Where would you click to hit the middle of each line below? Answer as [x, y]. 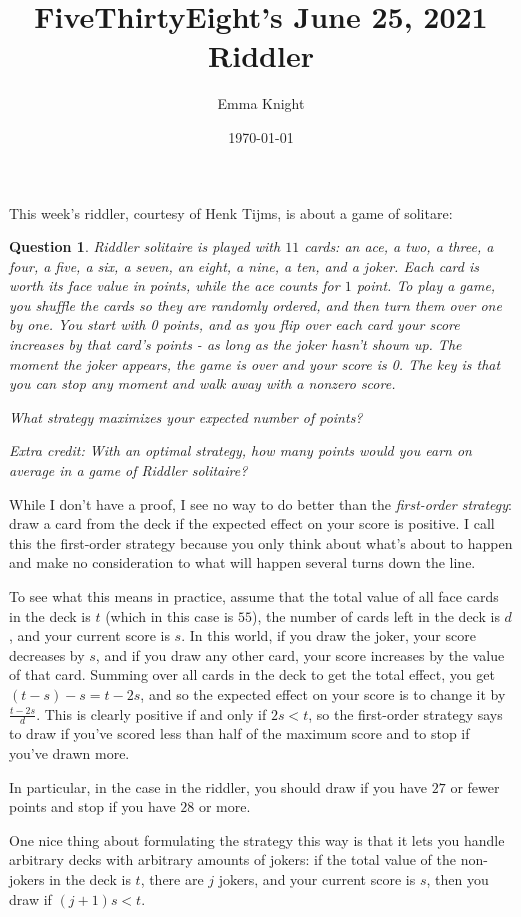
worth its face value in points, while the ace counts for [174, 285]
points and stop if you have [92, 806]
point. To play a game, [426, 285]
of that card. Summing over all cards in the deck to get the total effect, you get [252, 674]
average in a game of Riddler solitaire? [128, 470]
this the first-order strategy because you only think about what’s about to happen [261, 542]
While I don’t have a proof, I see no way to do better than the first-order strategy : [260, 503]
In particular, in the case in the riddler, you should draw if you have [218, 786]
